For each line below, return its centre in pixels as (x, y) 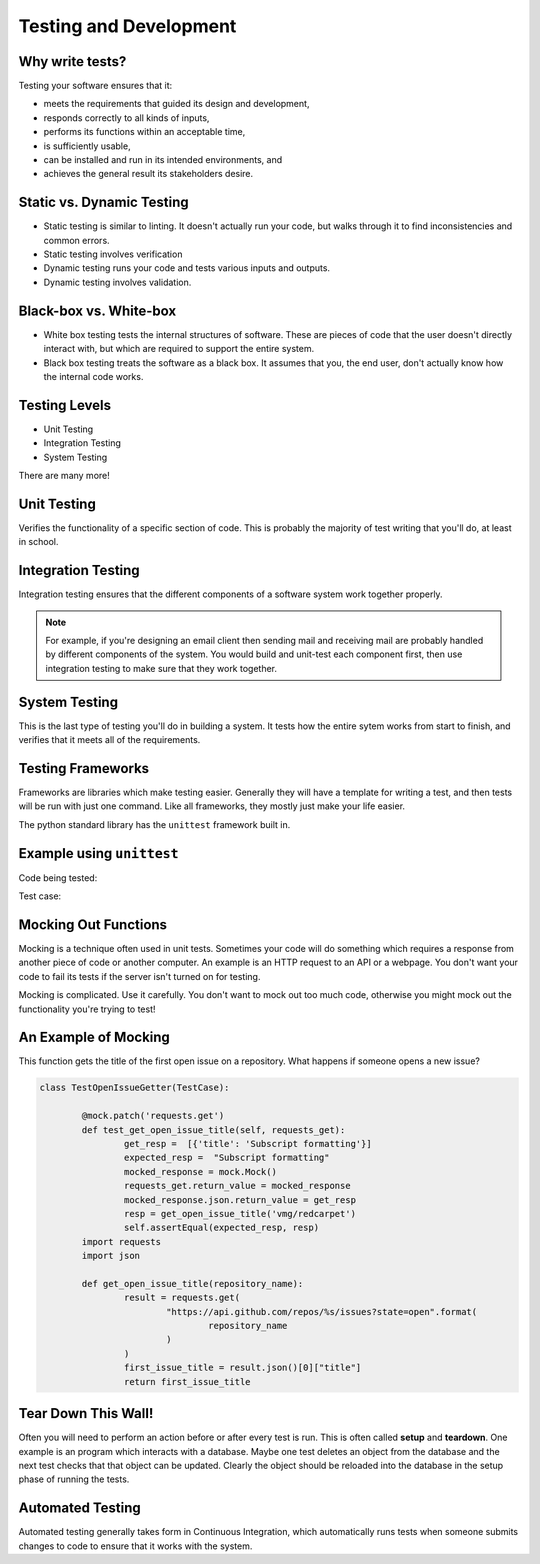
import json (110, 1256)
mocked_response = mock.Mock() (200, 1171)
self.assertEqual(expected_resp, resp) (221, 1228)
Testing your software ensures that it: (95, 86)
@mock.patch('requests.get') (153, 1116)
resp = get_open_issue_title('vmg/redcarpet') (240, 1213)
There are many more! (64, 476)
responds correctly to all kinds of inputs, (126, 117)
